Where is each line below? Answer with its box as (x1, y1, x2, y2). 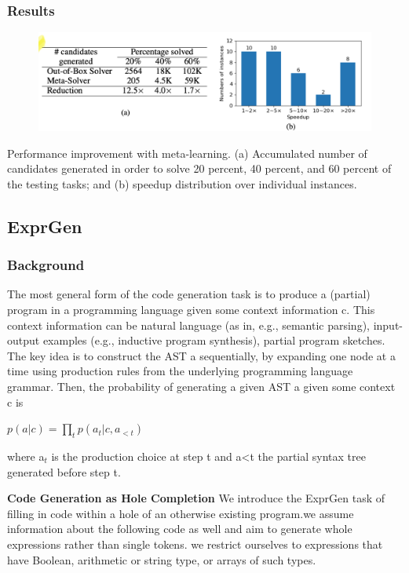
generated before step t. (7, 463, 121, 480)
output (7, 332, 40, 349)
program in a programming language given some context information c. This (7, 301, 375, 318)
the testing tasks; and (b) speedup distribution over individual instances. (7, 175, 357, 192)
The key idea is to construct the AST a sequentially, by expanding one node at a (7, 347, 396, 363)
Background (7, 255, 85, 275)
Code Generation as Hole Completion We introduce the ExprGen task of (7, 490, 385, 506)
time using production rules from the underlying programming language (7, 363, 353, 379)
